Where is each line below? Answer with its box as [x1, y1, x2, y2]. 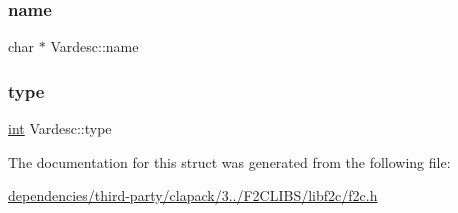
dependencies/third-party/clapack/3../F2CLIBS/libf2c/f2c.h [8, 185, 378, 206]
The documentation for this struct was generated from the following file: [8, 151, 451, 172]
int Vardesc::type [8, 118, 112, 139]
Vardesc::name [50, 36, 139, 57]
